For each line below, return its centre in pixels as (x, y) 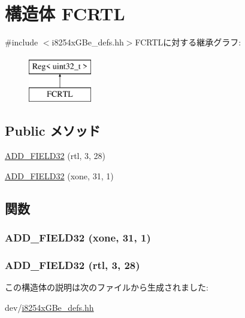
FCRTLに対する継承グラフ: (188, 42)
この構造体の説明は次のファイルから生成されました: (107, 287)
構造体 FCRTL (65, 13)
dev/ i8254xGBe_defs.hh (49, 307)
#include (22, 42)
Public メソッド (53, 131)
